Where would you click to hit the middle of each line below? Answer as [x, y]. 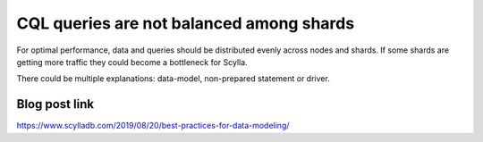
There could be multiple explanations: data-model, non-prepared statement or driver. [173, 79]
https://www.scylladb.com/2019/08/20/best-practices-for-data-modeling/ [153, 126]
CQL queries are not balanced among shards [186, 23]
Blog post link [55, 104]
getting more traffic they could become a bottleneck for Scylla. [132, 62]
